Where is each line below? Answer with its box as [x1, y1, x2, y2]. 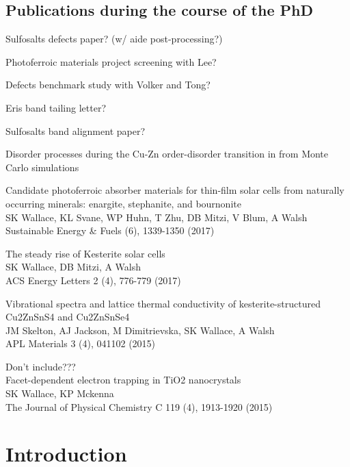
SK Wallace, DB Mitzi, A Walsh [5, 260, 142, 274]
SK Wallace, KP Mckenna [5, 386, 114, 401]
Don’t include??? [5, 359, 76, 373]
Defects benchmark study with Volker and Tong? [5, 77, 211, 92]
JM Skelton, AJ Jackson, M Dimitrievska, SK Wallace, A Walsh [5, 323, 275, 337]
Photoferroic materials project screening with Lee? [5, 54, 217, 68]
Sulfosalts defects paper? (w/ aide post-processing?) [5, 31, 223, 46]
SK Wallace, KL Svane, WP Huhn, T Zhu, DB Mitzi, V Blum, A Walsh [5, 210, 308, 224]
